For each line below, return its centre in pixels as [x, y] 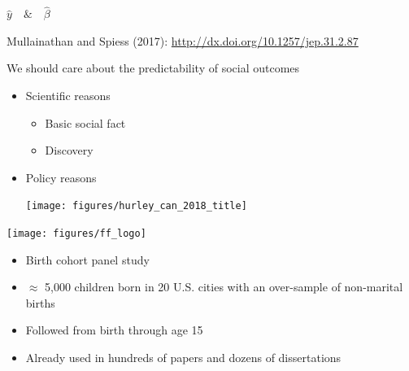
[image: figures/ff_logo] [76, 234]
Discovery [69, 150]
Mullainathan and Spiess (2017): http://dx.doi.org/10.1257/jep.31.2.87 [183, 40]
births [40, 302]
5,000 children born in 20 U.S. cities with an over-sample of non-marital [224, 287]
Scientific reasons [68, 95]
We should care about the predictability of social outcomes [153, 68]
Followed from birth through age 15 [114, 330]
